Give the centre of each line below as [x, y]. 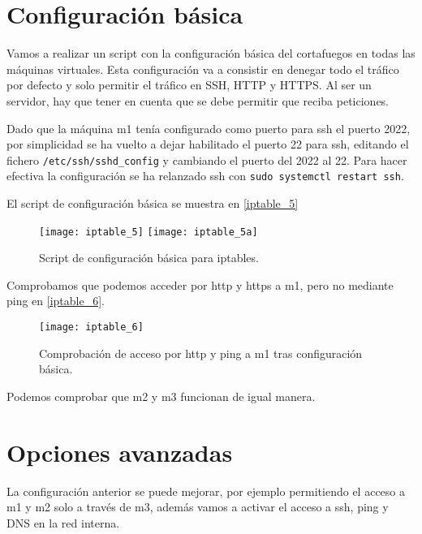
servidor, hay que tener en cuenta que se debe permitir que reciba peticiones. [198, 100]
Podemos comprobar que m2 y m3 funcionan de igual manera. [161, 396]
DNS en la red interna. [63, 522]
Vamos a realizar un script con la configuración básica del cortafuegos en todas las [211, 53]
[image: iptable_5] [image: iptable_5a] [149, 232]
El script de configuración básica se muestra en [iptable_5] [153, 203]
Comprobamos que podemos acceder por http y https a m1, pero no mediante [200, 284]
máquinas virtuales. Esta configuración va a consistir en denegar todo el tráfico [203, 69]
